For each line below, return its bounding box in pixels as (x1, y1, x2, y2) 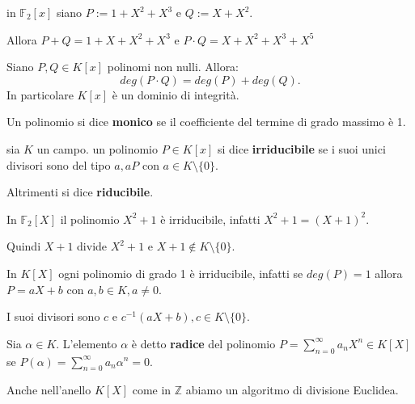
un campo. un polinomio (36, 140, 158, 157)
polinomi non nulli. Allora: (107, 58, 239, 75)
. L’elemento (56, 335, 117, 351)
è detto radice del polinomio (131, 335, 276, 351)
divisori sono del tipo (6, 156, 111, 173)
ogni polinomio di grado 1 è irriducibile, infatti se (58, 264, 303, 281)
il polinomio (60, 210, 120, 227)
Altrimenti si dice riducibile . (6, 183, 154, 200)
